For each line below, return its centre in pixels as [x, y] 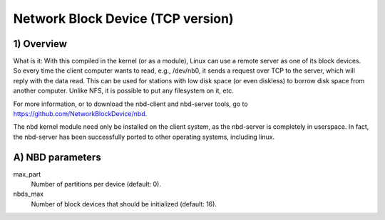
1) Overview [40, 44]
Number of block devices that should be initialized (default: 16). [124, 204]
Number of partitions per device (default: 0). [96, 184]
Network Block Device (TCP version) [123, 19]
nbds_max [29, 194]
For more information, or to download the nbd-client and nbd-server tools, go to [131, 104]
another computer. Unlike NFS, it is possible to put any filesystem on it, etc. [124, 91]
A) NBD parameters [57, 157]
